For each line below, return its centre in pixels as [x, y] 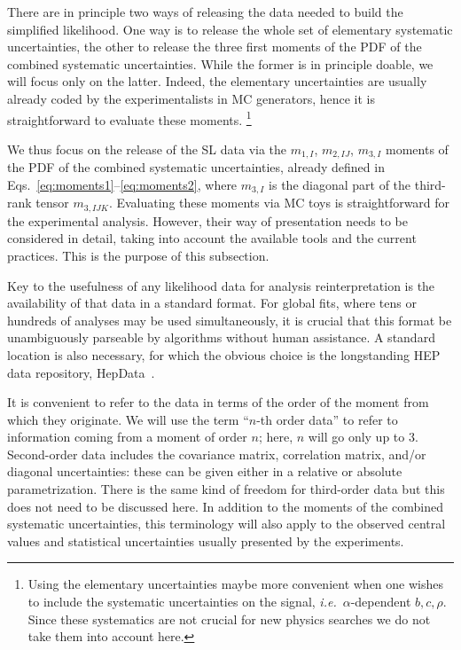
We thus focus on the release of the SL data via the [147, 149]
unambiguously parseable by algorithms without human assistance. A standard [221, 337]
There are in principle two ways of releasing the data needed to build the [205, 12]
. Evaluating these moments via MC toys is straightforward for [279, 203]
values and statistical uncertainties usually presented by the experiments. [206, 540]
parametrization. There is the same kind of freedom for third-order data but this [226, 489]
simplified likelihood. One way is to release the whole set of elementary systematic [230, 29]
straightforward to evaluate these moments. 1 [129, 118]
